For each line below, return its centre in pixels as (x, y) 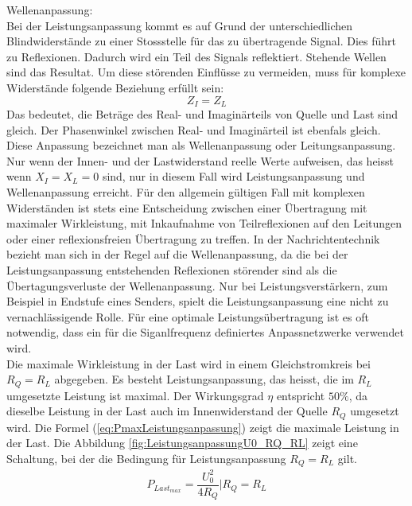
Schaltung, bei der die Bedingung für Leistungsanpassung (146, 458)
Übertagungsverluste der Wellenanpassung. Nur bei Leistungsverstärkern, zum (197, 285)
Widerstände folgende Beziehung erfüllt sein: (115, 87)
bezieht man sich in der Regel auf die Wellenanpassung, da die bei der (177, 254)
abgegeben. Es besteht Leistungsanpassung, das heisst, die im (204, 379)
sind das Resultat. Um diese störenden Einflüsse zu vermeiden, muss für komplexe (206, 72)
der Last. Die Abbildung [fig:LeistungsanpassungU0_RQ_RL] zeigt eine (182, 443)
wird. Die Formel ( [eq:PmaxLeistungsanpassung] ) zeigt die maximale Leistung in (203, 427)
